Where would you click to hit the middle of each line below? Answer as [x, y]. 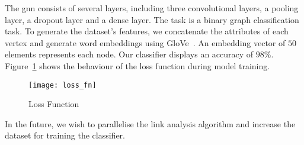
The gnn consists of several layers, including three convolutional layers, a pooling [152, 8]
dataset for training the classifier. [65, 135]
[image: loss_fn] [63, 85]
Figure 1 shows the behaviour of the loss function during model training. [137, 65]
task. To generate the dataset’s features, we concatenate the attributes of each [147, 31]
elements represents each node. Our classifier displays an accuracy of [129, 54]
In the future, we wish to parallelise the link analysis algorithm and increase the [150, 123]
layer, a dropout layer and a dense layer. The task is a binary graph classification [152, 19]
